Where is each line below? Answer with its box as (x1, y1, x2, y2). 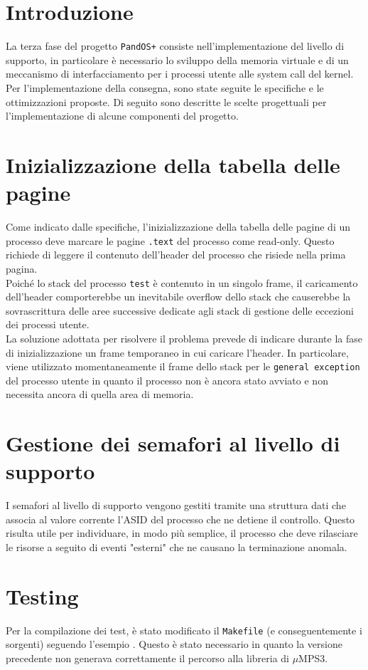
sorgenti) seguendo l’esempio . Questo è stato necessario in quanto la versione (6, 637, 342, 651)
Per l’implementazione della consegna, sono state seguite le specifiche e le (6, 80, 324, 95)
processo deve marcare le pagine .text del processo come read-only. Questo (6, 233, 335, 248)
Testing (6, 581, 79, 610)
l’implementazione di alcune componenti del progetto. (6, 108, 239, 123)
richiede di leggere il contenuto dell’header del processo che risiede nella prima (6, 247, 346, 262)
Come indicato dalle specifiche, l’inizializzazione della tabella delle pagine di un (6, 219, 351, 234)
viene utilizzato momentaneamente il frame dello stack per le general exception (6, 359, 360, 374)
